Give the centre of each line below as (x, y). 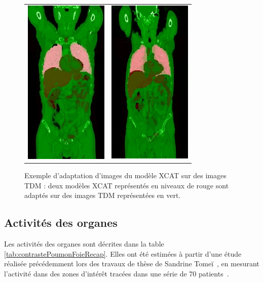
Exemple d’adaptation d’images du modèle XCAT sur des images (125, 175)
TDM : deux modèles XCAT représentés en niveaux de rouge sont (127, 185)
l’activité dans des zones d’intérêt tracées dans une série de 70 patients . (117, 273)
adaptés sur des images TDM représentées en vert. (103, 195)
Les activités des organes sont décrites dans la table (84, 243)
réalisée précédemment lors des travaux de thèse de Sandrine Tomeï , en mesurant (132, 264)
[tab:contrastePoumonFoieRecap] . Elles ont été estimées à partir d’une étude (123, 253)
